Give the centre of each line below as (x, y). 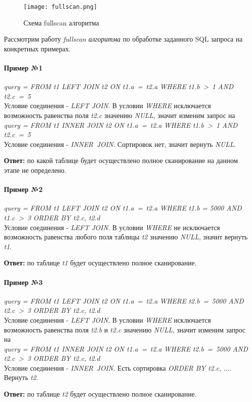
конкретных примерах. (37, 48)
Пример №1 (23, 68)
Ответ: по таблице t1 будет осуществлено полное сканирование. (100, 263)
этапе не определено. (35, 170)
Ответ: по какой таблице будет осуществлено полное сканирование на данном (121, 160)
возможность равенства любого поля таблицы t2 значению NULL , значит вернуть (126, 237)
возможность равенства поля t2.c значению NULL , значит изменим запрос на (120, 115)
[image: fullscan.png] (60, 7)
